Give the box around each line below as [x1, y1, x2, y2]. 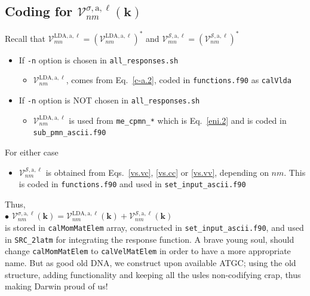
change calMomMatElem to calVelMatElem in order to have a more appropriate [5, 245, 291, 257]
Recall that [5, 32, 45, 44]
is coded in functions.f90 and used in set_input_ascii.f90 [19, 178, 246, 190]
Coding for [5, 2, 73, 20]
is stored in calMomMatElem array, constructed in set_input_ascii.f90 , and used [5, 221, 304, 234]
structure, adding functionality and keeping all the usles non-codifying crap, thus [5, 268, 301, 280]
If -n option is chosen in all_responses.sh [19, 53, 179, 66]
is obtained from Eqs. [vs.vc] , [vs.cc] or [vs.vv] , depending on [45, 166, 269, 178]
